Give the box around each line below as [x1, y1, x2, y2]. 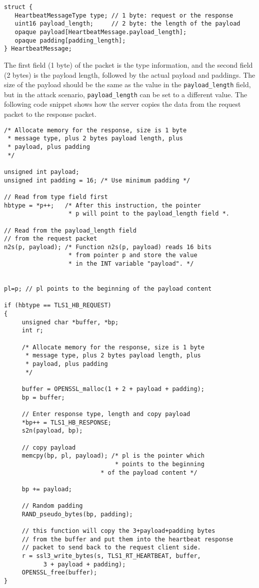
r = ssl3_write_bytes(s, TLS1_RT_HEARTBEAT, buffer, [21, 552, 201, 560]
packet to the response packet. [4, 109, 96, 119]
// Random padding [21, 502, 83, 510]
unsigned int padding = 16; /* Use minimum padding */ [4, 176, 190, 184]
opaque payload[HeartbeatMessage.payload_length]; [14, 28, 187, 36]
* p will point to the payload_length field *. [68, 210, 230, 218]
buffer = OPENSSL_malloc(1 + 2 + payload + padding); [21, 385, 204, 393]
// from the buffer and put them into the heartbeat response [21, 535, 233, 543]
